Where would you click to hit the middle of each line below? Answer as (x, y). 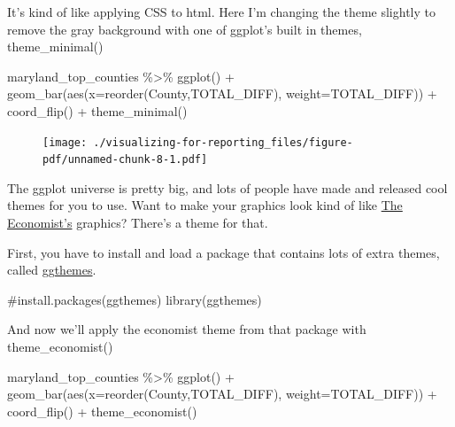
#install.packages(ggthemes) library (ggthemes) (135, 299)
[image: (65, 142)
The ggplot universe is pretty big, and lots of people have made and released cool (227, 187)
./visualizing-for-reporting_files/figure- (223, 142)
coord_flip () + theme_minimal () (97, 110)
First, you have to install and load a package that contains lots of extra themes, (224, 252)
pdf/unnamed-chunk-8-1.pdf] (125, 160)
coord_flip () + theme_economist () (102, 411)
